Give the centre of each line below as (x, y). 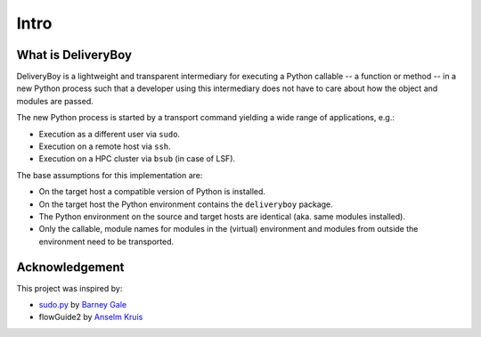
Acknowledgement (70, 267)
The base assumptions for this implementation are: (110, 175)
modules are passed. (55, 101)
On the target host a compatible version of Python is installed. (152, 192)
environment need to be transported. (106, 242)
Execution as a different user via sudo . (110, 134)
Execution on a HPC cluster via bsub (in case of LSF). (137, 159)
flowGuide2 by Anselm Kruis (91, 317)
